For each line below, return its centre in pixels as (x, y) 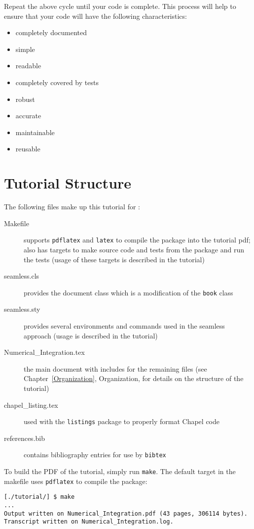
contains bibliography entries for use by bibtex (95, 455)
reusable (28, 149)
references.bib (24, 438)
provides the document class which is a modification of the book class (128, 292)
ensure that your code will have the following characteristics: (95, 16)
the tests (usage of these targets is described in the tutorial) (114, 259)
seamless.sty (22, 309)
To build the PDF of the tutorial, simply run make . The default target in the (120, 471)
